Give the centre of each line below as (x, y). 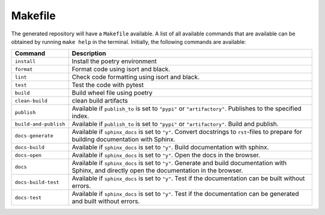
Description (89, 53)
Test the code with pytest (108, 85)
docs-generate (34, 135)
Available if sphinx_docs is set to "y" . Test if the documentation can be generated (185, 194)
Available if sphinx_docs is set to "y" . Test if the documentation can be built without (188, 178)
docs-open (28, 155)
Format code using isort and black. (121, 69)
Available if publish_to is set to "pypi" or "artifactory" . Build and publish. (175, 124)
